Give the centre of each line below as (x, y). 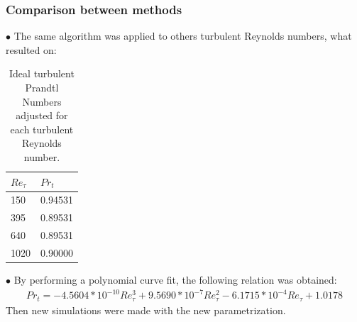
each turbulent (42, 129)
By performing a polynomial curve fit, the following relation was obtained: (175, 280)
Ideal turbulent (42, 73)
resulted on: (31, 49)
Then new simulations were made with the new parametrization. (146, 310)
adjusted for (42, 115)
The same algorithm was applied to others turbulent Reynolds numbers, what (183, 36)
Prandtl (42, 87)
